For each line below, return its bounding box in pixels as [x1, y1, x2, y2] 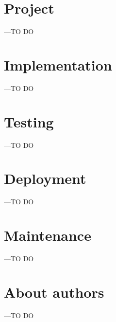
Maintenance [4, 225, 91, 245]
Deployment [4, 168, 86, 188]
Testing [4, 111, 54, 131]
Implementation [4, 54, 112, 74]
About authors [4, 282, 104, 302]
